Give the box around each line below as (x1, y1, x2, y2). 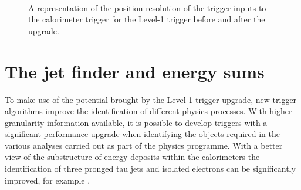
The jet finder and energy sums (5, 59, 265, 83)
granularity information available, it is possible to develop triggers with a (5, 116, 268, 128)
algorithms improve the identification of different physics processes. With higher (5, 105, 292, 117)
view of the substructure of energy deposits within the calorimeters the (5, 151, 260, 163)
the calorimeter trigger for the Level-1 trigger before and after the (28, 13, 265, 25)
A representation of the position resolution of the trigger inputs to (28, 1, 266, 14)
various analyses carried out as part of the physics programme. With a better (5, 139, 283, 151)
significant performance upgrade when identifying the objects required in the (5, 128, 280, 140)
